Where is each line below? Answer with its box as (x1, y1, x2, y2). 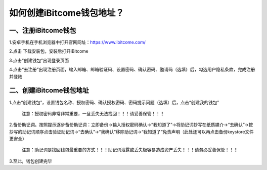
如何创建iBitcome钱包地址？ (9, 7, 125, 18)
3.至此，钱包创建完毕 (9, 158, 52, 164)
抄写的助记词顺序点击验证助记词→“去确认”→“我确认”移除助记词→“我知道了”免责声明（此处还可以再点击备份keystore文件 (9, 128, 254, 134)
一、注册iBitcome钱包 (9, 26, 76, 35)
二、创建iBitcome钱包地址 (9, 86, 89, 95)
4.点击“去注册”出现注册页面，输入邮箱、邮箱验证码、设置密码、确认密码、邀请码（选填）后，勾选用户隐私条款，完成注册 (9, 67, 255, 73)
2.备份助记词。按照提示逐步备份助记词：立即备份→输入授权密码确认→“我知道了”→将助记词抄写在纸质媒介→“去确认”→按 (9, 122, 253, 128)
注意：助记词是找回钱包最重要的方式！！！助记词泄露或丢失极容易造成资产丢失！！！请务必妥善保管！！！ (21, 147, 238, 153)
